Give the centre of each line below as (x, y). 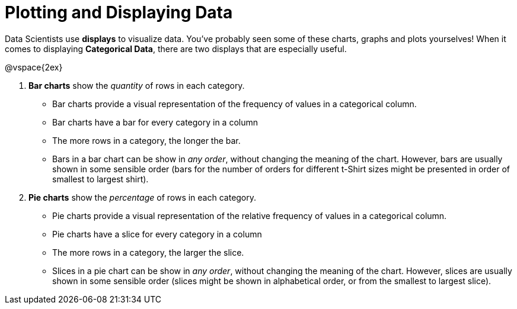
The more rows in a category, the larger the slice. (148, 252)
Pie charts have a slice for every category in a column (157, 234)
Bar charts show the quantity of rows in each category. (137, 85)
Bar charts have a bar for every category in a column (155, 122)
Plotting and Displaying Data (119, 12)
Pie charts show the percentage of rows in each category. (143, 197)
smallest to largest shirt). (100, 179)
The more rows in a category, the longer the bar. (146, 140)
